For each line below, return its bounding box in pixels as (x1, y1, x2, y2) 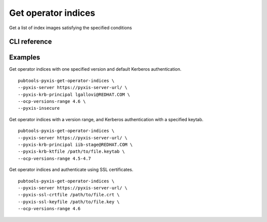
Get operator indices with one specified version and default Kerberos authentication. (9, 66, 181, 72)
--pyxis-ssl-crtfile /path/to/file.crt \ (18, 192, 120, 198)
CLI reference (9, 38, 52, 46)
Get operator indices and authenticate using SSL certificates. (9, 167, 133, 173)
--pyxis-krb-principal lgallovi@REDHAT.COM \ (18, 91, 131, 97)
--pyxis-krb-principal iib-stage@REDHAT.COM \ (18, 141, 133, 147)
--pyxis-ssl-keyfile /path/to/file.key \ (18, 199, 120, 205)
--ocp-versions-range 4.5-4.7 (18, 156, 91, 161)
